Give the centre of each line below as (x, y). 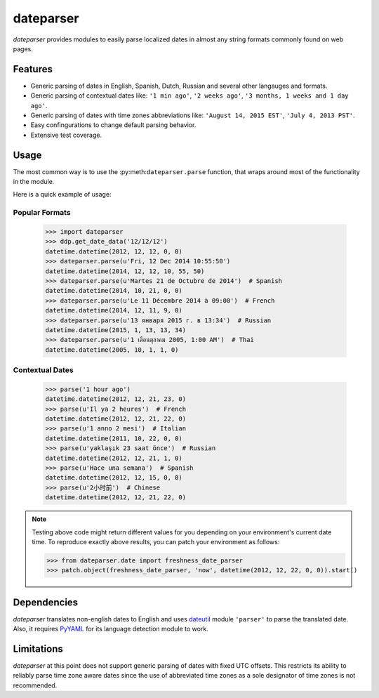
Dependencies (46, 602)
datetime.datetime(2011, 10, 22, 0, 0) (114, 438)
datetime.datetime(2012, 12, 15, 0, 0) (114, 478)
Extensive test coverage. (66, 135)
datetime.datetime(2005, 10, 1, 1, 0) (112, 350)
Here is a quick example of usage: (62, 195)
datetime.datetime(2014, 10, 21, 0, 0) (114, 291)
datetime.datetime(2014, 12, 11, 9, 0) (114, 310)
